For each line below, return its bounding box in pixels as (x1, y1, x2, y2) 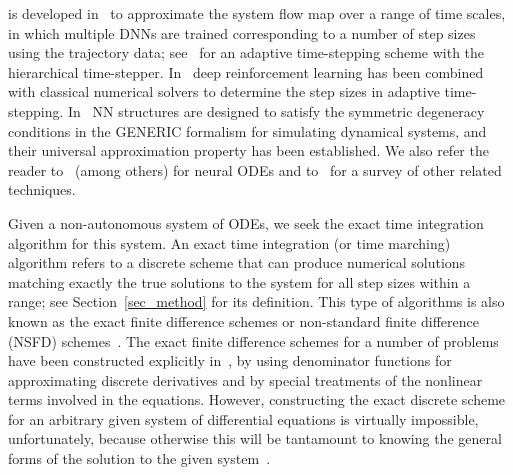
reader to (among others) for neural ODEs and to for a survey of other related (8, 159, 502, 180)
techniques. (8, 179, 76, 200)
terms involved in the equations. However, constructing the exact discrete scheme (8, 389, 506, 410)
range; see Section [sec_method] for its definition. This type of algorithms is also (8, 291, 505, 312)
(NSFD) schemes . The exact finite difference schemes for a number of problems (8, 330, 499, 351)
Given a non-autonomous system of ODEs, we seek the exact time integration (8, 212, 484, 233)
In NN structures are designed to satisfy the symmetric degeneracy (67, 100, 485, 121)
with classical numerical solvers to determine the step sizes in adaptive (8, 81, 440, 102)
